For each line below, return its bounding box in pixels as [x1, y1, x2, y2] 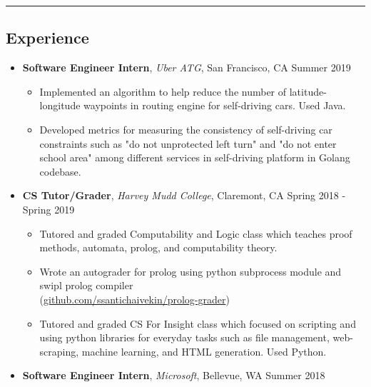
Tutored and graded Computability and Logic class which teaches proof [39, 226, 352, 241]
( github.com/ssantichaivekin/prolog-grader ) [39, 291, 230, 306]
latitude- [289, 84, 327, 99]
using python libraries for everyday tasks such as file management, [39, 330, 330, 345]
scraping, [39, 343, 79, 358]
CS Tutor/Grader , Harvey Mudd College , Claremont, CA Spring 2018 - [22, 188, 346, 203]
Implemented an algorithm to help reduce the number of [39, 84, 287, 99]
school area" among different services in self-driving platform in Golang [39, 150, 350, 165]
